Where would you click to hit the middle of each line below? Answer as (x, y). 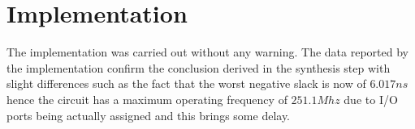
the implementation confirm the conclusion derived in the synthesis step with (199, 67)
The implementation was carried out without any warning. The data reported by (207, 52)
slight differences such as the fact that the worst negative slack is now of (186, 83)
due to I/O (371, 99)
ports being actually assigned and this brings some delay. (149, 115)
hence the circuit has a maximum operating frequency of (147, 99)
